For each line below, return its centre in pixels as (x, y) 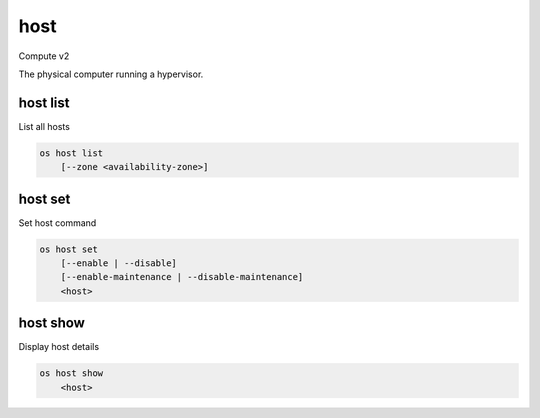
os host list (71, 153)
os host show (71, 373)
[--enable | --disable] (118, 263)
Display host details (59, 347)
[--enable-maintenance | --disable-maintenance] (182, 277)
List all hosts (44, 126)
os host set (69, 249)
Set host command (57, 222)
